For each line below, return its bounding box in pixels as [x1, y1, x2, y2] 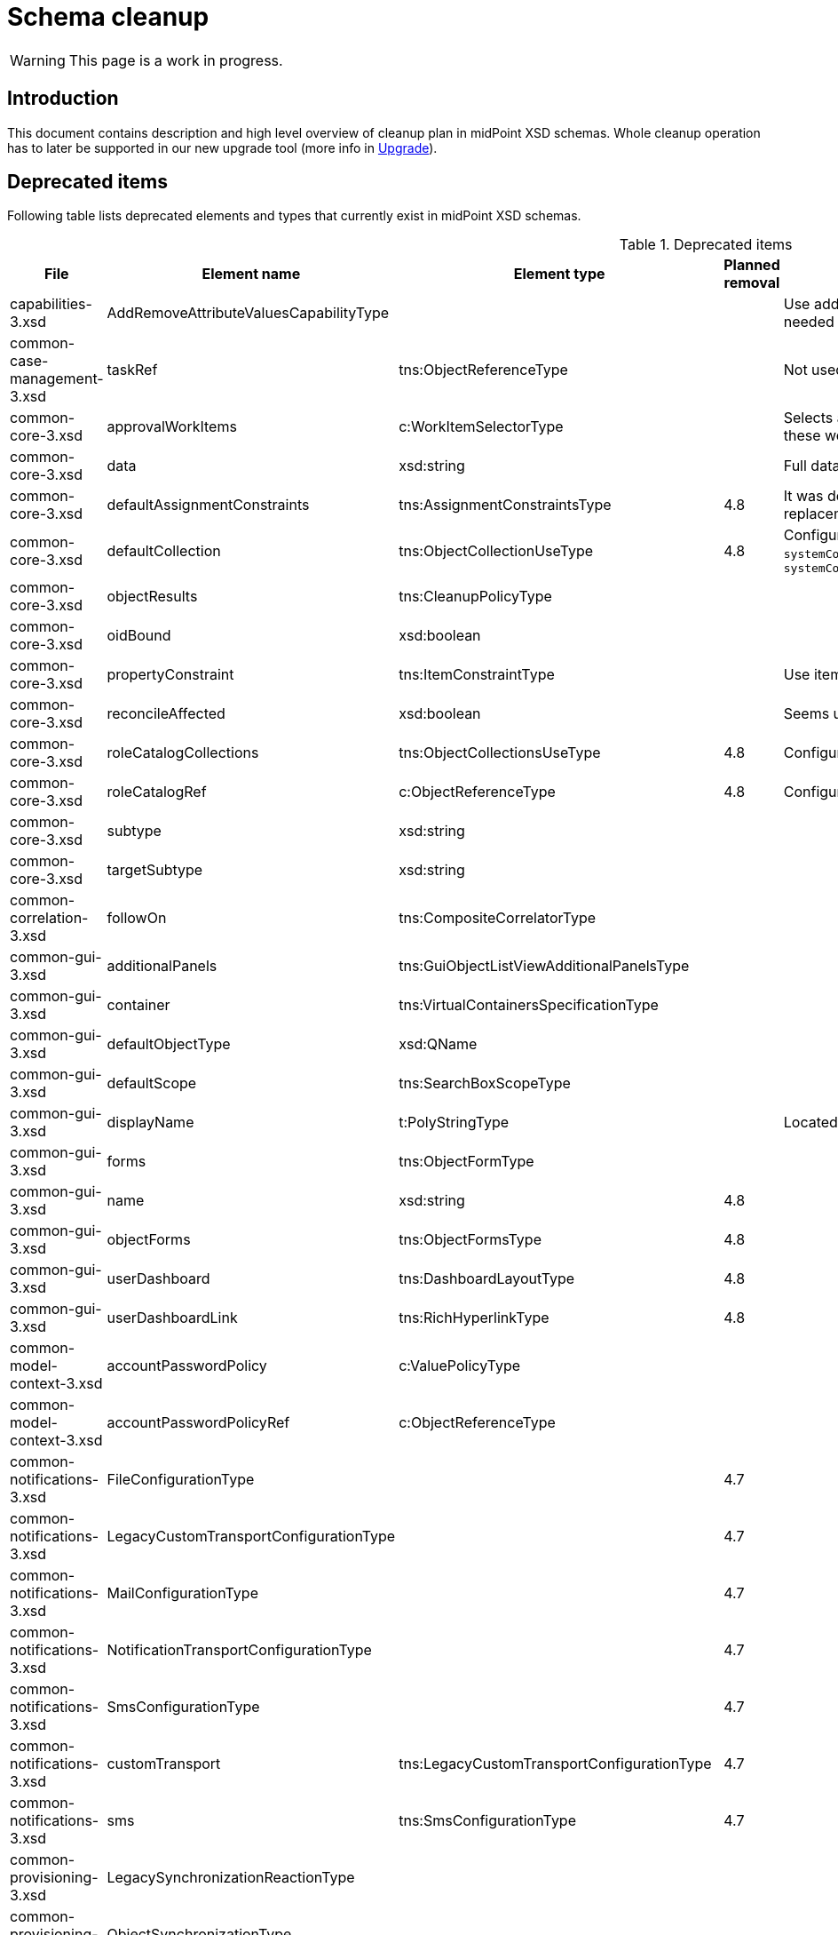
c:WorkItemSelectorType [399, 418, 564, 436]
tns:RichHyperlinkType [399, 1309, 549, 1327]
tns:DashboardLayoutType [399, 1270, 575, 1288]
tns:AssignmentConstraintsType [399, 496, 612, 514]
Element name [202, 265, 301, 283]
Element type [513, 265, 605, 283]
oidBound [107, 626, 171, 645]
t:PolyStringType [399, 1113, 510, 1132]
